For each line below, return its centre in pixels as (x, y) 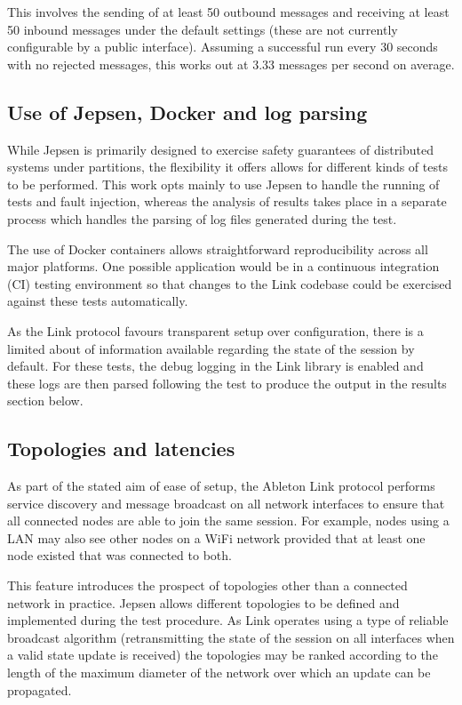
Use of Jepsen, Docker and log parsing (187, 112)
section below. (45, 401)
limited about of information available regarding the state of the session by (211, 348)
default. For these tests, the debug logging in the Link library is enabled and (215, 366)
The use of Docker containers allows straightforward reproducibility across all (218, 248)
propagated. (40, 689)
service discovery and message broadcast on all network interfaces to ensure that (226, 503)
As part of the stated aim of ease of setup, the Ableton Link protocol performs (221, 486)
